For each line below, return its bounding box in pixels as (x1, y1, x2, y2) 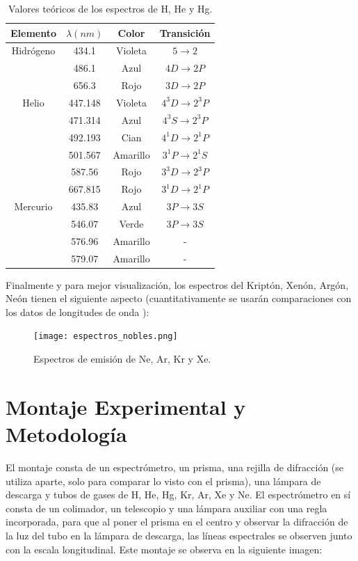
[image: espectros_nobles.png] (33, 331, 178, 342)
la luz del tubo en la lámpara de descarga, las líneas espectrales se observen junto (6, 528, 352, 542)
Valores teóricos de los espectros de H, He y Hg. (8, 1, 213, 15)
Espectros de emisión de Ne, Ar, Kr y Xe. (33, 351, 211, 366)
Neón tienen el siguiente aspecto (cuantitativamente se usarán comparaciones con (6, 291, 352, 306)
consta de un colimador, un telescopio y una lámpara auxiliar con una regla (6, 500, 327, 515)
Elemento (10, 25, 57, 40)
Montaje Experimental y (6, 392, 246, 420)
